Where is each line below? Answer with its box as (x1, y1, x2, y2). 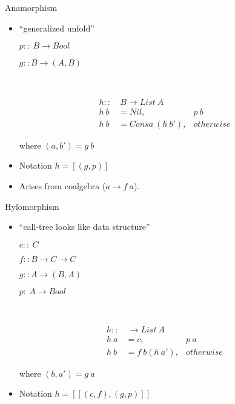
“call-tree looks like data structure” (19, 220, 150, 233)
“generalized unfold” (19, 21, 94, 34)
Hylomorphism (5, 200, 59, 212)
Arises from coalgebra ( (19, 180, 106, 192)
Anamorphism (5, 1, 58, 13)
